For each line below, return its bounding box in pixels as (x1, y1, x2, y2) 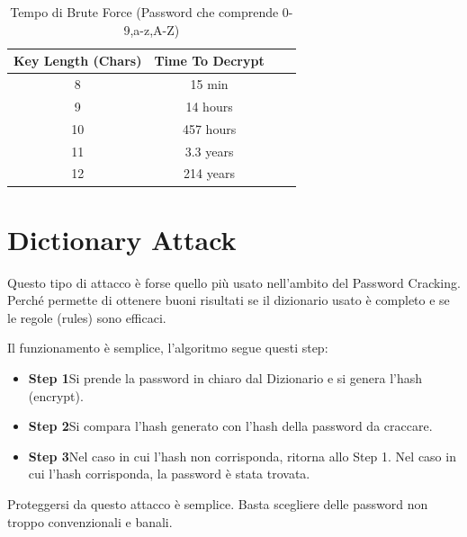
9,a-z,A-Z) (123, 20, 180, 39)
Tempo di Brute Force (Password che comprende (10, 3, 279, 21)
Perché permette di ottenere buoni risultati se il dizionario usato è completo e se (7, 291, 450, 309)
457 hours (182, 119, 237, 138)
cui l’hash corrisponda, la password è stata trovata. (28, 464, 310, 483)
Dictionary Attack (7, 220, 237, 257)
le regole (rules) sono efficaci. (7, 308, 166, 327)
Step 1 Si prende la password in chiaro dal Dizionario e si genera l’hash (28, 369, 423, 387)
